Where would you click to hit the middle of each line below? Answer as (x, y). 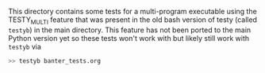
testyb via (25, 46)
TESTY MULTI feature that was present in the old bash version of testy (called (133, 20)
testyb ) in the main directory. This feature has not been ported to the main (130, 30)
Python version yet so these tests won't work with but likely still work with (129, 38)
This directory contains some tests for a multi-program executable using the (133, 11)
